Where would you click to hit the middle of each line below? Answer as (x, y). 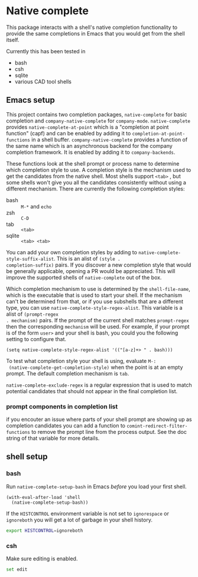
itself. (13, 40)
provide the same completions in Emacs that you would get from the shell (95, 33)
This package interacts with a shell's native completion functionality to (92, 27)
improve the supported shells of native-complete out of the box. (84, 277)
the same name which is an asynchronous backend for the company (89, 145)
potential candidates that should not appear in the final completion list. (92, 391)
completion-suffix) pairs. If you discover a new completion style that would (99, 265)
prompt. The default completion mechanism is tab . (68, 373)
